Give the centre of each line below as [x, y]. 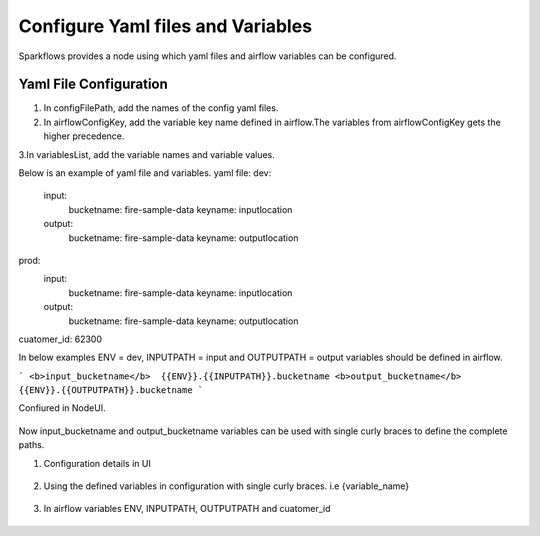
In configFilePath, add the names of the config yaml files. [161, 108]
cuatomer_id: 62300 [60, 339]
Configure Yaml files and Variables [165, 26]
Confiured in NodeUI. [62, 408]
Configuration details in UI [97, 463]
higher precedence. [84, 136]
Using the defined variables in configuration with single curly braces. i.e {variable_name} [226, 486]
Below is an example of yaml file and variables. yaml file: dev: [145, 173]
